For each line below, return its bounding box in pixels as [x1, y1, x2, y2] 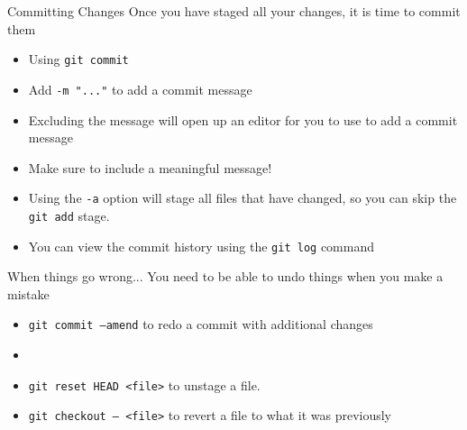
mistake [7, 284, 50, 303]
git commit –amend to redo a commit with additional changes [28, 315, 373, 334]
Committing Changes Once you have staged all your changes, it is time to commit [7, 2, 461, 20]
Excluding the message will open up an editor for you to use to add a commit [28, 110, 458, 129]
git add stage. [28, 206, 110, 224]
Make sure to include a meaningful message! [28, 158, 272, 177]
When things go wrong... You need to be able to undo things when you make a [7, 267, 444, 286]
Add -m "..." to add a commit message [28, 79, 252, 98]
